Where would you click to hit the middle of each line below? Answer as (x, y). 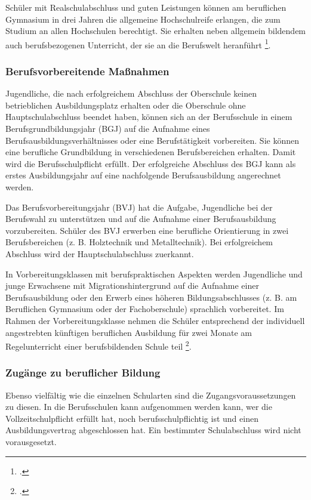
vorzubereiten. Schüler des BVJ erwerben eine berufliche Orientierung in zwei (147, 230)
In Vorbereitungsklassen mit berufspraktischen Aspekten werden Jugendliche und (154, 274)
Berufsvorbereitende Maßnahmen (87, 71)
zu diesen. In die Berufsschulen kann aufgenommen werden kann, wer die (139, 407)
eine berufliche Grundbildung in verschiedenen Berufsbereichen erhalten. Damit (151, 152)
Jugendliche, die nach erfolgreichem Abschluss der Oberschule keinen (131, 93)
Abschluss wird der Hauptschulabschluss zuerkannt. (100, 253)
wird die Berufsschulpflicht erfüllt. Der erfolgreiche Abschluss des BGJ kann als (151, 163)
